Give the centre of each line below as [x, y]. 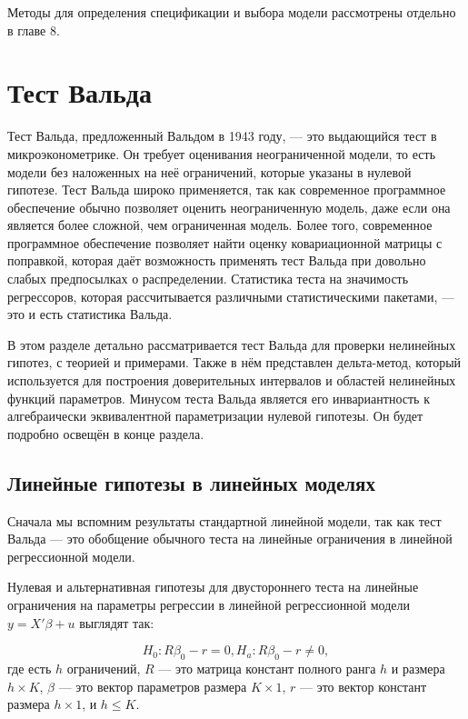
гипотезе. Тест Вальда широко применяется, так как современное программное [227, 190]
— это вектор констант [363, 686]
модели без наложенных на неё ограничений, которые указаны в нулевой [209, 171]
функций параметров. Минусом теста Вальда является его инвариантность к [219, 398]
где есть [30, 668]
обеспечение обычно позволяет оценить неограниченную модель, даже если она [229, 207]
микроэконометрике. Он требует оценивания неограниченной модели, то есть [222, 153]
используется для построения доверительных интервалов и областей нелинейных [232, 380]
